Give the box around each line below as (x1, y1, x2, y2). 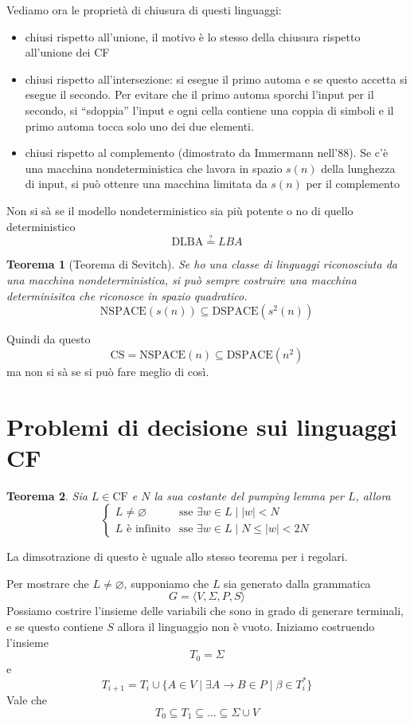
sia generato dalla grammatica (224, 574, 371, 591)
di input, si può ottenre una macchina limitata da (25, 175, 268, 192)
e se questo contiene (6, 618, 103, 634)
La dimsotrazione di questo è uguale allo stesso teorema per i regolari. (6, 548, 348, 565)
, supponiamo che (123, 574, 209, 591)
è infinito (127, 523, 170, 535)
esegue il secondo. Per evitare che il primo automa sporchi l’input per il (25, 86, 374, 103)
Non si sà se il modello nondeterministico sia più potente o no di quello (6, 202, 353, 218)
